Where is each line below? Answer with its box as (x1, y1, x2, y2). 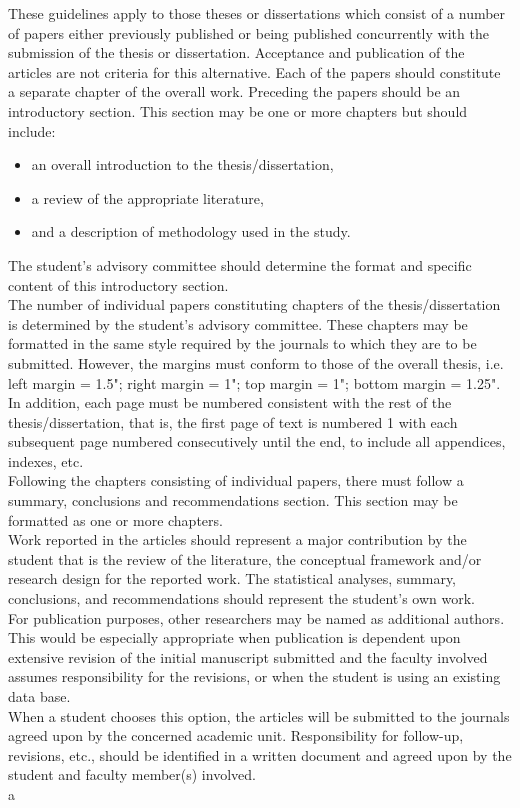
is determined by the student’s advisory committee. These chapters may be (8, 313, 468, 334)
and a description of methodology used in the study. (31, 221, 351, 242)
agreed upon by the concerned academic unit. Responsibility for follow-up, (8, 725, 464, 746)
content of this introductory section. (8, 274, 229, 295)
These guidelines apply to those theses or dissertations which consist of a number (8, 3, 506, 23)
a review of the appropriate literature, (31, 187, 264, 208)
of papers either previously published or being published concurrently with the (8, 22, 489, 43)
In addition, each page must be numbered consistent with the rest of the (8, 392, 452, 413)
